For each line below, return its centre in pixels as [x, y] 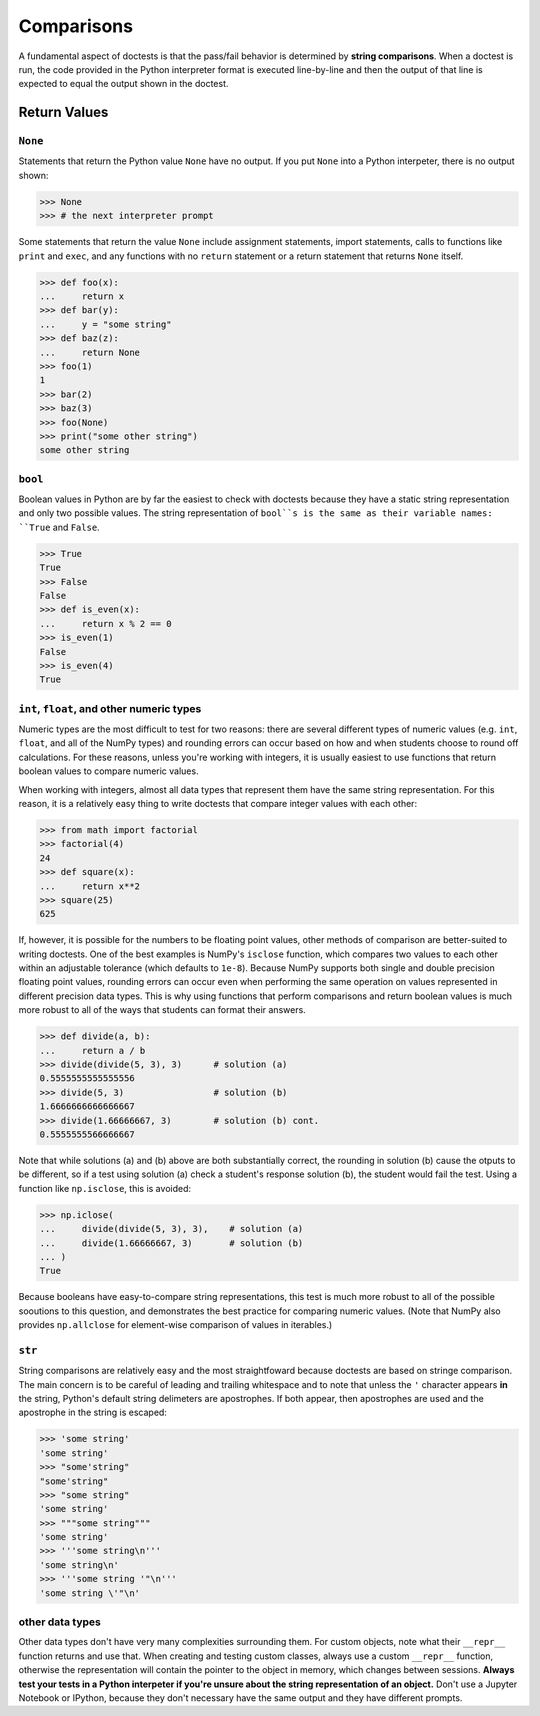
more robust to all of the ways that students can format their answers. [162, 1010]
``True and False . [59, 527]
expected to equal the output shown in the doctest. [123, 84]
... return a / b [92, 1050]
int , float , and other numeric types [110, 708]
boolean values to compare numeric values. [108, 771]
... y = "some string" [105, 324]
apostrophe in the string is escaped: [92, 1412]
